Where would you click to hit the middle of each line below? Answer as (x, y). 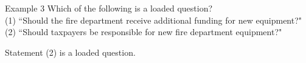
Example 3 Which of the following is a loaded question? (109, 8)
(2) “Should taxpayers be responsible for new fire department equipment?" (144, 32)
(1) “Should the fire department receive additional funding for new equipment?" (154, 20)
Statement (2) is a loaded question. (70, 52)
